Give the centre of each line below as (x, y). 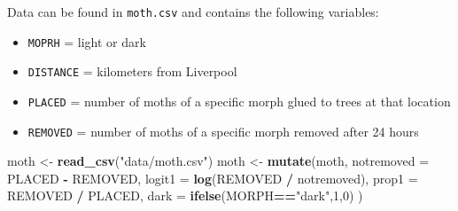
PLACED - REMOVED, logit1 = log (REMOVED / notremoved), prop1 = (213, 178)
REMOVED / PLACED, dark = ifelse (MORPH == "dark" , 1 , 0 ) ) (185, 195)
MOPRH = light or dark (87, 41)
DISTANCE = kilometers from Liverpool (132, 71)
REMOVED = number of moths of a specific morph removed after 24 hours (223, 131)
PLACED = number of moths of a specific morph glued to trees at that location (239, 101)
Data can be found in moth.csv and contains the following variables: (193, 12)
